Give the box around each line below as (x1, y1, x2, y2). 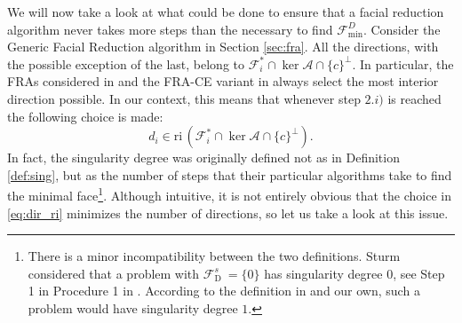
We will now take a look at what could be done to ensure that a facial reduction (7, 3, 444, 20)
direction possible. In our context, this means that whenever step (7, 89, 361, 107)
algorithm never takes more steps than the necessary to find (7, 20, 333, 38)
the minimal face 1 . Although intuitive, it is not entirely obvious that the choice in (7, 184, 451, 204)
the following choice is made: (7, 106, 163, 125)
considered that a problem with (28, 264, 200, 282)
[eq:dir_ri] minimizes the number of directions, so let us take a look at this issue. (7, 203, 449, 222)
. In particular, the (352, 54, 454, 73)
